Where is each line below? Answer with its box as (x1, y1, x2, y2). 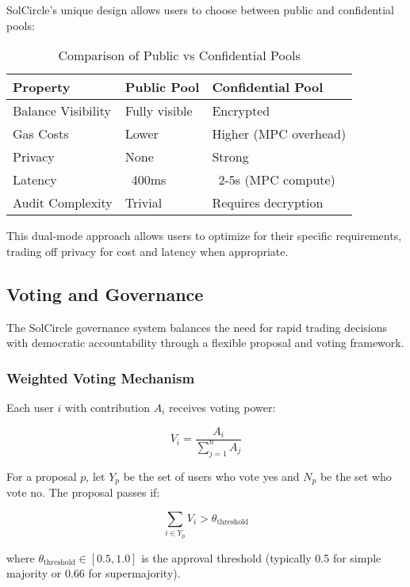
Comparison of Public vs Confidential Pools (58, 46, 301, 65)
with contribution (64, 398, 151, 415)
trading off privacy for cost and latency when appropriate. (6, 242, 289, 259)
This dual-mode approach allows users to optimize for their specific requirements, (6, 227, 402, 244)
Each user (6, 398, 54, 415)
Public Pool (125, 78, 200, 97)
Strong (212, 147, 249, 166)
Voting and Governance (6, 281, 204, 306)
